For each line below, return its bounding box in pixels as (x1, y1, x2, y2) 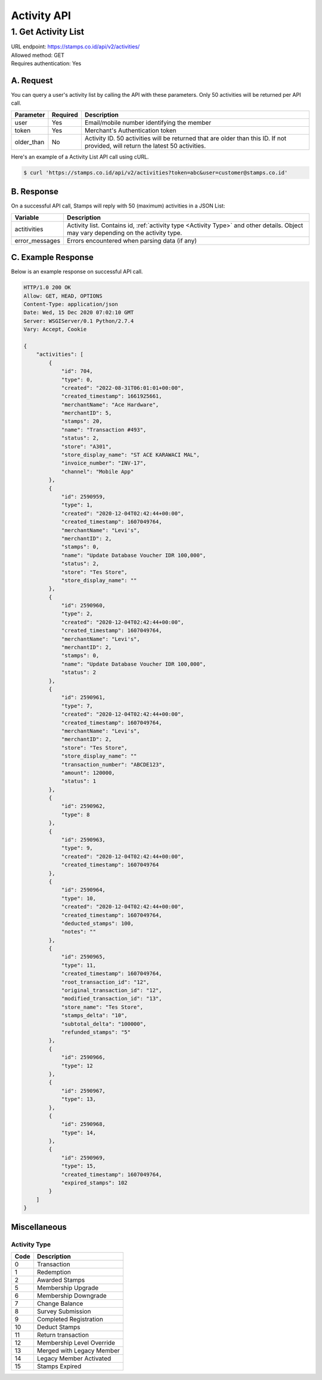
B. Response (11, 187, 59, 197)
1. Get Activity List (11, 26, 85, 37)
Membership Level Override (36, 1338, 116, 1347)
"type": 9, (61, 845, 94, 851)
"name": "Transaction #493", (61, 426, 147, 433)
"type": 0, (61, 376, 94, 383)
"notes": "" (61, 929, 97, 935)
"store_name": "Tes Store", (61, 1003, 143, 1010)
